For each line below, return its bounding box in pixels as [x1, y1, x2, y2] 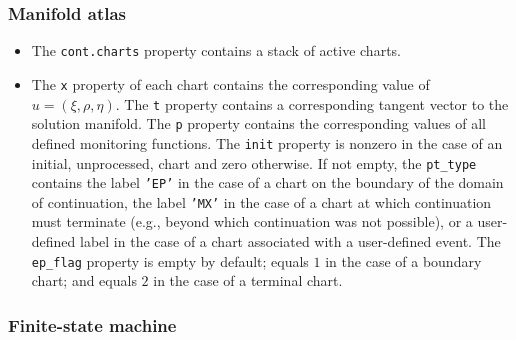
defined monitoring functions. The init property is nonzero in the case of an [31, 132, 503, 153]
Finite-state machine [8, 312, 177, 337]
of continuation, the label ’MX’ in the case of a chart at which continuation [31, 191, 492, 212]
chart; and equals [31, 270, 137, 291]
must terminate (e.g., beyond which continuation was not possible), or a [31, 211, 473, 232]
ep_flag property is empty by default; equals [31, 250, 309, 271]
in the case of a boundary [325, 250, 482, 271]
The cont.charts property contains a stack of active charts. [31, 40, 401, 61]
